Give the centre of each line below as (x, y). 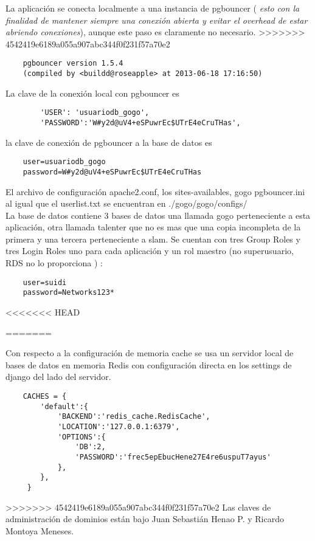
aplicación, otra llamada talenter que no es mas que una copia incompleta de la (153, 227)
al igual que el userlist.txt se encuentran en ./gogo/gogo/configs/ (126, 203)
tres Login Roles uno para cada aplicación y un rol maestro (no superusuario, (150, 251)
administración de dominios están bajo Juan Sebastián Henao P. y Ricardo (145, 519)
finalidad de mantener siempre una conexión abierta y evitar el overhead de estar (157, 20)
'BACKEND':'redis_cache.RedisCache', (134, 417)
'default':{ (64, 406)
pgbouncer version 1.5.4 (73, 64)
